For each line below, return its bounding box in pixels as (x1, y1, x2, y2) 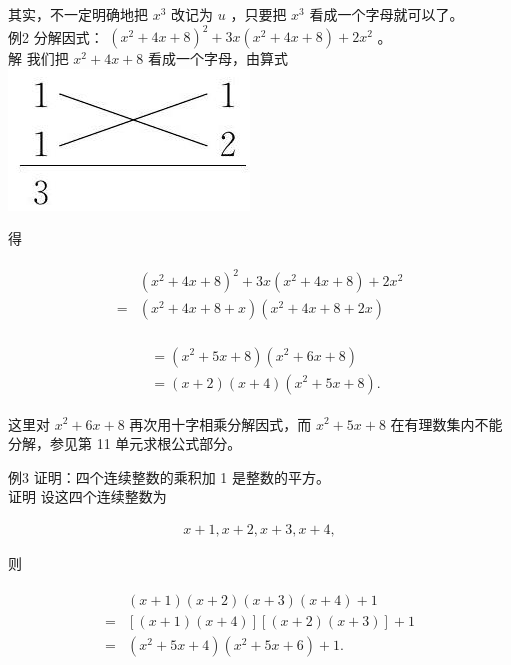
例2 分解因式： (8, 26, 104, 47)
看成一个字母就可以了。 (309, 4, 464, 24)
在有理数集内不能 (390, 413, 503, 434)
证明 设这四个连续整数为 (8, 486, 167, 507)
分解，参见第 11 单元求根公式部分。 (8, 433, 242, 454)
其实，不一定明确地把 (8, 4, 148, 24)
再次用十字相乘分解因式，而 (129, 413, 312, 434)
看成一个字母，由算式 (147, 48, 288, 69)
